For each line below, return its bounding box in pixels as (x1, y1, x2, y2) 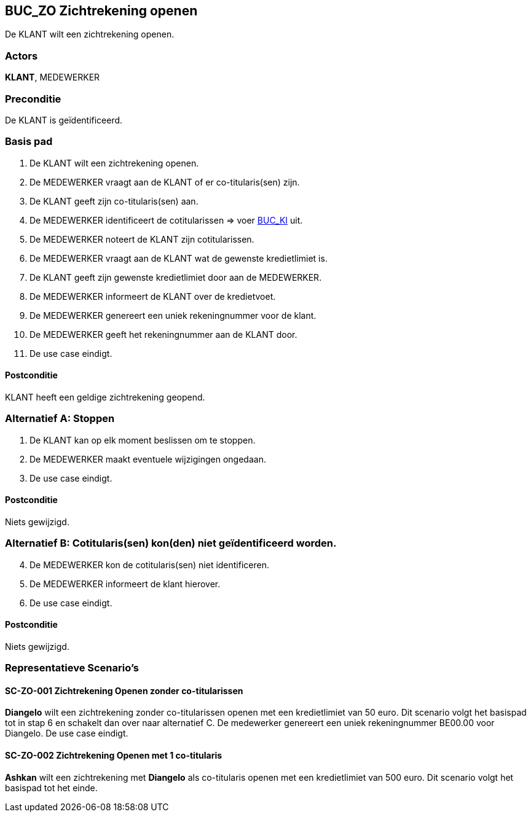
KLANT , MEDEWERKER (5, 72, 100, 83)
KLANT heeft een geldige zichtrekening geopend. (5, 391, 205, 402)
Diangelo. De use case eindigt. (5, 728, 128, 739)
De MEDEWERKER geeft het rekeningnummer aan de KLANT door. (29, 329, 297, 340)
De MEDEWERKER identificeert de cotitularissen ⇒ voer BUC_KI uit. (29, 214, 303, 225)
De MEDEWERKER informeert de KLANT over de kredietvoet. (29, 291, 276, 302)
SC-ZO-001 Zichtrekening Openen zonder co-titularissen (5, 685, 243, 696)
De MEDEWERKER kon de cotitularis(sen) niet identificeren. (29, 559, 269, 570)
